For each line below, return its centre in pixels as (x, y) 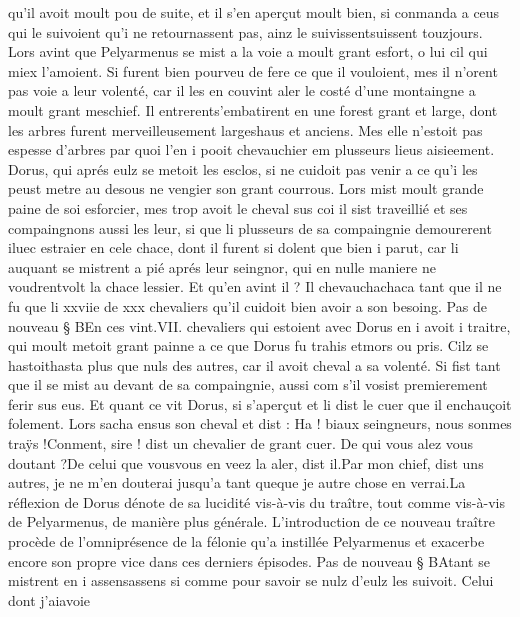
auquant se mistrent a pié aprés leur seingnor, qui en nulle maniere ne (222, 266)
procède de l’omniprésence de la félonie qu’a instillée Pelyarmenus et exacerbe (246, 541)
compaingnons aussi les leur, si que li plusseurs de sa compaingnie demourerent (250, 227)
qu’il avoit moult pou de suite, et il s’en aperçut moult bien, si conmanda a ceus (254, 12)
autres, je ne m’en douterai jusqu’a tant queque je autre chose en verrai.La (237, 482)
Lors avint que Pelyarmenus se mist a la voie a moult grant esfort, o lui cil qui (248, 51)
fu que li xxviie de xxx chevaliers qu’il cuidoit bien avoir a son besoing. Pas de (247, 305)
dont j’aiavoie (49, 599)
